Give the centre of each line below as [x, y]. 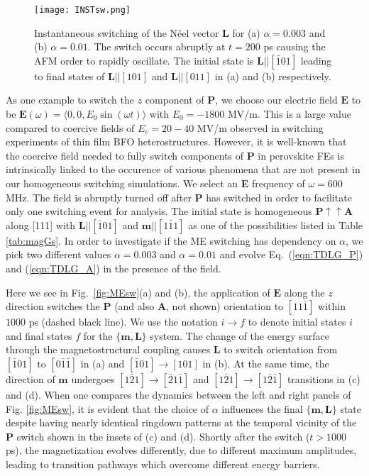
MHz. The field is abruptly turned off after [99, 197]
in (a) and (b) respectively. [273, 76]
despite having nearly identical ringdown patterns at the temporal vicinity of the [181, 422]
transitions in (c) [324, 378]
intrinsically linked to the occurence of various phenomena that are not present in [183, 169]
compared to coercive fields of [70, 127]
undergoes [93, 378]
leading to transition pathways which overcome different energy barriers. [163, 464]
